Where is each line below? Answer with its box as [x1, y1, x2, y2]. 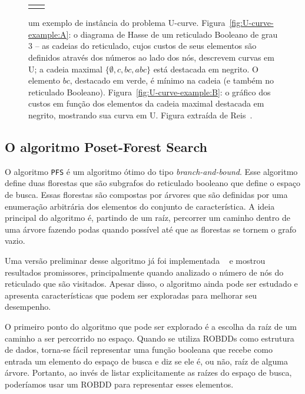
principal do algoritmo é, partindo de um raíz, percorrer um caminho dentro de [5, 211, 290, 224]
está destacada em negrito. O [153, 62, 258, 75]
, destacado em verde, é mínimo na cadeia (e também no [69, 74, 274, 87]
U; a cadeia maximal [28, 62, 102, 75]
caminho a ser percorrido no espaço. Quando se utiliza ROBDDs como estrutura [5, 332, 294, 344]
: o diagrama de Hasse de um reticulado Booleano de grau [68, 28, 278, 40]
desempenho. [5, 300, 51, 313]
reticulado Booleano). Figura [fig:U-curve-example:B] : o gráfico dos [28, 85, 271, 98]
